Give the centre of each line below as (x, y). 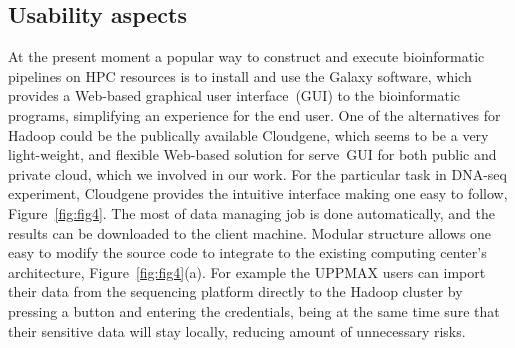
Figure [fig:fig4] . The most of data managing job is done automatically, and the (251, 212)
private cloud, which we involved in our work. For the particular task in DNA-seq (257, 173)
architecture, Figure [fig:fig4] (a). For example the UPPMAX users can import (247, 271)
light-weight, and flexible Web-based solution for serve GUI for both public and (252, 154)
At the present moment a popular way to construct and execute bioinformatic (246, 56)
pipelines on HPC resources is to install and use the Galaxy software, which (240, 75)
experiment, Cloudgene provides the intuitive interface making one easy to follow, (258, 193)
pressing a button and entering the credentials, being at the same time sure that (254, 310)
